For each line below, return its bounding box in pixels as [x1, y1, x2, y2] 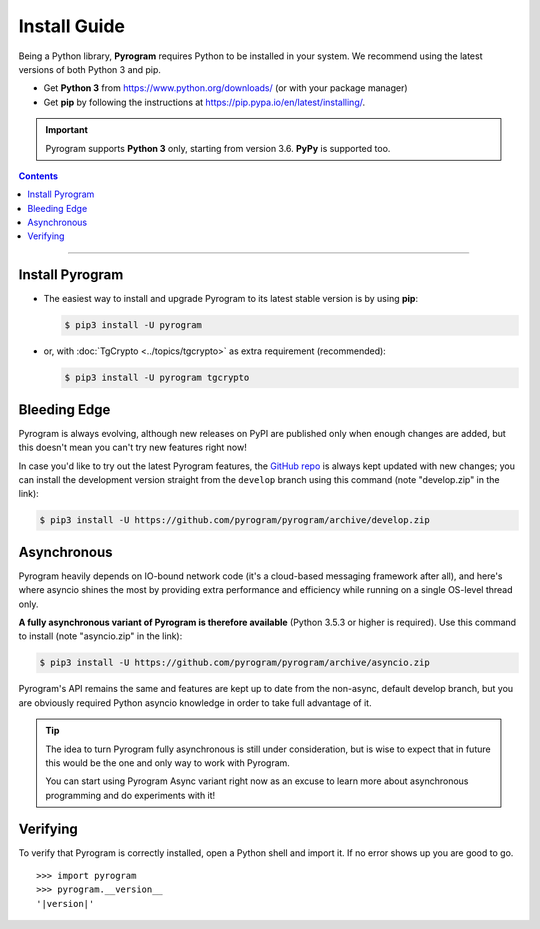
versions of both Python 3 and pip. [18, 63, 162, 75]
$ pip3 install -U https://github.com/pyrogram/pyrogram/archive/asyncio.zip [39, 657, 430, 669]
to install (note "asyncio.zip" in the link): [18, 630, 183, 642]
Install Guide [18, 15, 125, 37]
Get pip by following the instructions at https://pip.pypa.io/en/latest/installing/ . [43, 96, 366, 108]
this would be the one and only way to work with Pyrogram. [45, 756, 290, 769]
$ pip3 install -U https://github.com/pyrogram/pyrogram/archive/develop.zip [39, 515, 430, 526]
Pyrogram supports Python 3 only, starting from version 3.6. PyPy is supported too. [45, 142, 391, 154]
